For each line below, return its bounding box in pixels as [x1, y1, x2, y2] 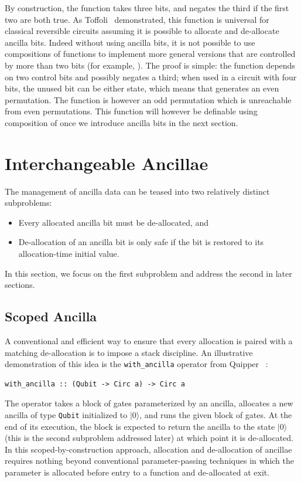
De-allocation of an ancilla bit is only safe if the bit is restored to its [18, 236, 264, 248]
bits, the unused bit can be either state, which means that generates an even [5, 82, 279, 94]
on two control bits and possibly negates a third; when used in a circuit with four [5, 70, 297, 83]
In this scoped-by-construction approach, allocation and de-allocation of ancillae [5, 443, 292, 455]
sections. [5, 279, 35, 291]
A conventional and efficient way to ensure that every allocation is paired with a [5, 335, 293, 347]
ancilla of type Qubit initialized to [5, 409, 128, 421]
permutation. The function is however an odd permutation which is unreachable [5, 93, 292, 106]
